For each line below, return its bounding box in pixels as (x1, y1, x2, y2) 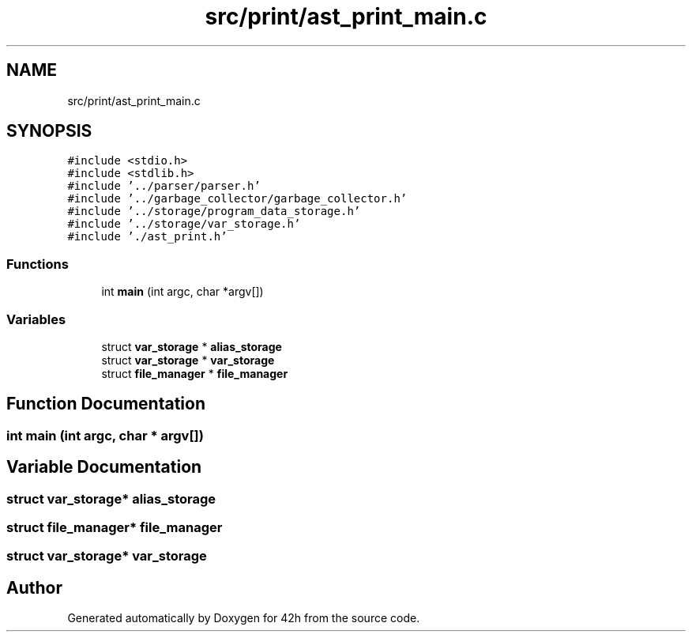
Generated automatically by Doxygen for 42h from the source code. (67, 611, 420, 625)
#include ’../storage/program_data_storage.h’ (67, 205, 361, 218)
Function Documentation (6, 394, 205, 414)
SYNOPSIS (6, 121, 92, 142)
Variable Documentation (6, 457, 202, 478)
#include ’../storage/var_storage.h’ (67, 217, 301, 231)
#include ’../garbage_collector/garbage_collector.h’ (67, 192, 408, 206)
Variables (6, 311, 66, 327)
